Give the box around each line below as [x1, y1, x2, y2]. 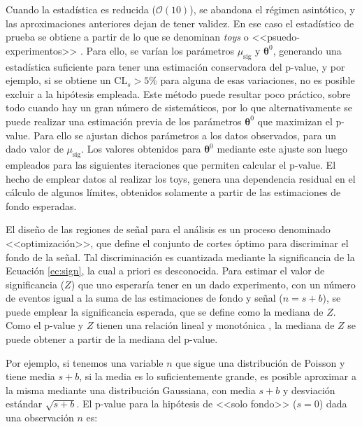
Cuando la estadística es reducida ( [6, 2, 156, 16]
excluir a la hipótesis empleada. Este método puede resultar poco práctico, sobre [6, 86, 351, 101]
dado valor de [6, 141, 64, 156]
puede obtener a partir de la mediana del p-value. [6, 332, 218, 346]
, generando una [273, 43, 342, 57]
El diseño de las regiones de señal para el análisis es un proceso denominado [6, 222, 331, 237]
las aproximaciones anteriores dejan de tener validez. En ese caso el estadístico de [6, 15, 354, 30]
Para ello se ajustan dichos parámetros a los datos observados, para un [34, 127, 337, 142]
